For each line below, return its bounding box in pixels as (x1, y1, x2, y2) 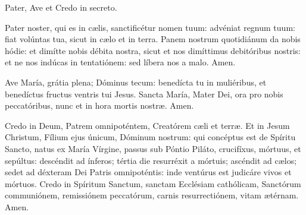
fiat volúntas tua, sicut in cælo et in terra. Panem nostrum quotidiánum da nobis (5, 33, 301, 45)
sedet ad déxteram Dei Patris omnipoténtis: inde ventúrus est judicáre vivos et (5, 166, 292, 178)
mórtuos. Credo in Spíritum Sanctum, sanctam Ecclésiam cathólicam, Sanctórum (5, 177, 301, 189)
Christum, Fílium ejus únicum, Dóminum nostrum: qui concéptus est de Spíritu (5, 131, 296, 143)
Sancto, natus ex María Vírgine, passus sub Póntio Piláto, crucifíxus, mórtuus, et (5, 142, 301, 154)
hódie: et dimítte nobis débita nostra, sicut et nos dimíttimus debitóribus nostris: (5, 44, 301, 56)
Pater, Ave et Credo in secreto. (5, 1, 117, 13)
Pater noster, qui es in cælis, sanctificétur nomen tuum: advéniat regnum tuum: (5, 21, 295, 33)
